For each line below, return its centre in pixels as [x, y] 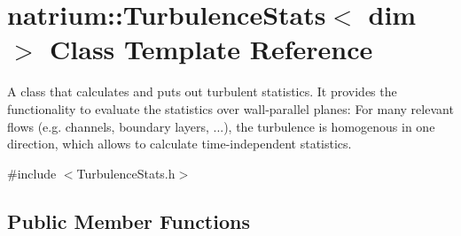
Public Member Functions [129, 221]
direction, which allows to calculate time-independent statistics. [180, 144]
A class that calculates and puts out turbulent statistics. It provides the [202, 91]
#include [32, 173]
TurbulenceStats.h [126, 173]
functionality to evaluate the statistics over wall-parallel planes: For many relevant [230, 108]
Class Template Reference [211, 49]
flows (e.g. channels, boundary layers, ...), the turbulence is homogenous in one [221, 126]
